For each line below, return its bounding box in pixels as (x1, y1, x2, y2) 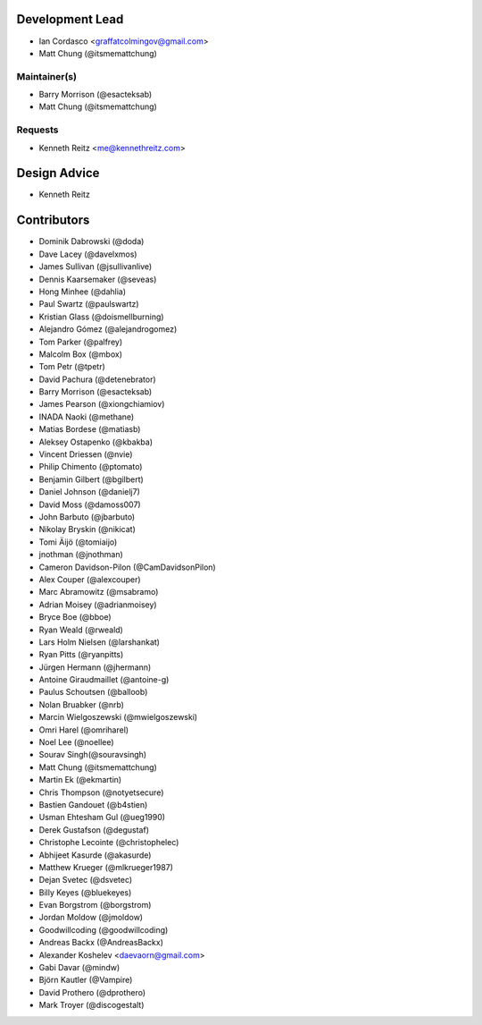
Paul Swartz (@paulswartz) (38, 299, 139, 309)
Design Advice (16, 165, 100, 181)
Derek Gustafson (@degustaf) (38, 824, 149, 835)
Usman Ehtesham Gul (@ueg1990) (38, 812, 165, 823)
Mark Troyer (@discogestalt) (38, 1000, 145, 1011)
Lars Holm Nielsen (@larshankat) (38, 636, 161, 648)
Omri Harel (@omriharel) (38, 724, 129, 735)
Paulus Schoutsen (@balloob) (38, 687, 148, 698)
